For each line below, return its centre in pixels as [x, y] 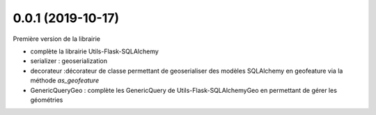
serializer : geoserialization [69, 61]
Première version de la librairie [57, 39]
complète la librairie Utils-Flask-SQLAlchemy [95, 51]
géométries [47, 100]
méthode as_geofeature [65, 80]
